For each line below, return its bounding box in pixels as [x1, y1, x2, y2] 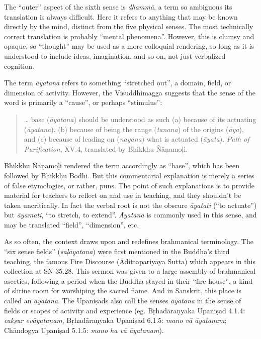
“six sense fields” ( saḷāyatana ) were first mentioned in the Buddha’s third [4, 246, 230, 257]
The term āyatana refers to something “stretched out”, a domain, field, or [4, 77, 231, 88]
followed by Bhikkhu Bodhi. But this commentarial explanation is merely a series [4, 170, 254, 180]
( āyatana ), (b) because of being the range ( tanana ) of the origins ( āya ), [24, 124, 244, 134]
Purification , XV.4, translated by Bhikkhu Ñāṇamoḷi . [24, 143, 188, 154]
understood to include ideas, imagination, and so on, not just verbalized [4, 50, 226, 61]
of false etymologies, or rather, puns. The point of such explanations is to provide [4, 180, 255, 190]
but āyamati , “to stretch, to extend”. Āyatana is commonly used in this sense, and [4, 209, 257, 220]
